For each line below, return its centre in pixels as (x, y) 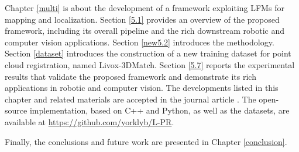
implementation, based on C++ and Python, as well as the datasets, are (159, 110)
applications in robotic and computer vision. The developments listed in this (142, 88)
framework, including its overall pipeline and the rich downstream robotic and (145, 31)
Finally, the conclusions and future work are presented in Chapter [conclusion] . (146, 141)
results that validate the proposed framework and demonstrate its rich (130, 76)
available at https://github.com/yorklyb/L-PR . (90, 121)
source (16, 110)
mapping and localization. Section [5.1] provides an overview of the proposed (142, 19)
